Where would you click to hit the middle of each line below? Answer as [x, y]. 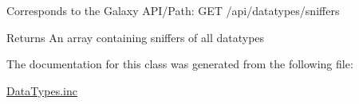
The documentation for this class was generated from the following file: [180, 64]
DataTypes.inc [42, 90]
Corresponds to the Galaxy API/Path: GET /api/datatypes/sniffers [173, 10]
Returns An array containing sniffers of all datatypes [136, 37]
